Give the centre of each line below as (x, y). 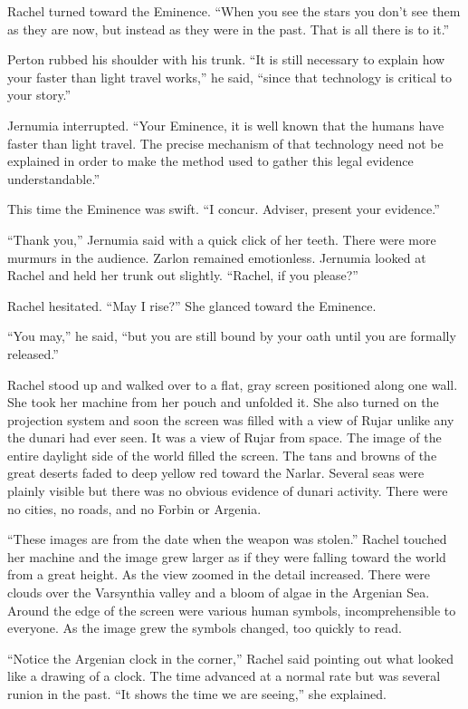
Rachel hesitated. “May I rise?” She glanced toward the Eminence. (192, 305)
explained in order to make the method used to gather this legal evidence (210, 161)
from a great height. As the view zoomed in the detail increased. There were (219, 574)
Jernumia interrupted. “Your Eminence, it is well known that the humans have (226, 125)
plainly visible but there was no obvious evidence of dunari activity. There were (228, 491)
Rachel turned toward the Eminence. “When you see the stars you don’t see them (234, 11)
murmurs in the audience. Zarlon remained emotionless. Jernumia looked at (217, 257)
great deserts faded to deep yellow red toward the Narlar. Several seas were (216, 473)
